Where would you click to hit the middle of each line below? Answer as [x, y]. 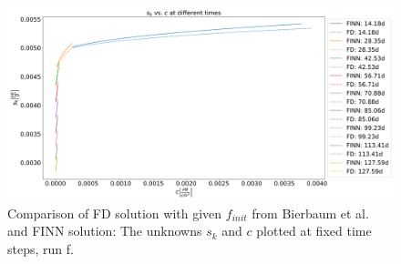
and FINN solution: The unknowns [105, 231]
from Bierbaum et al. [310, 213]
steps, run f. [41, 248]
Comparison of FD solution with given [115, 213]
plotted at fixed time [314, 231]
